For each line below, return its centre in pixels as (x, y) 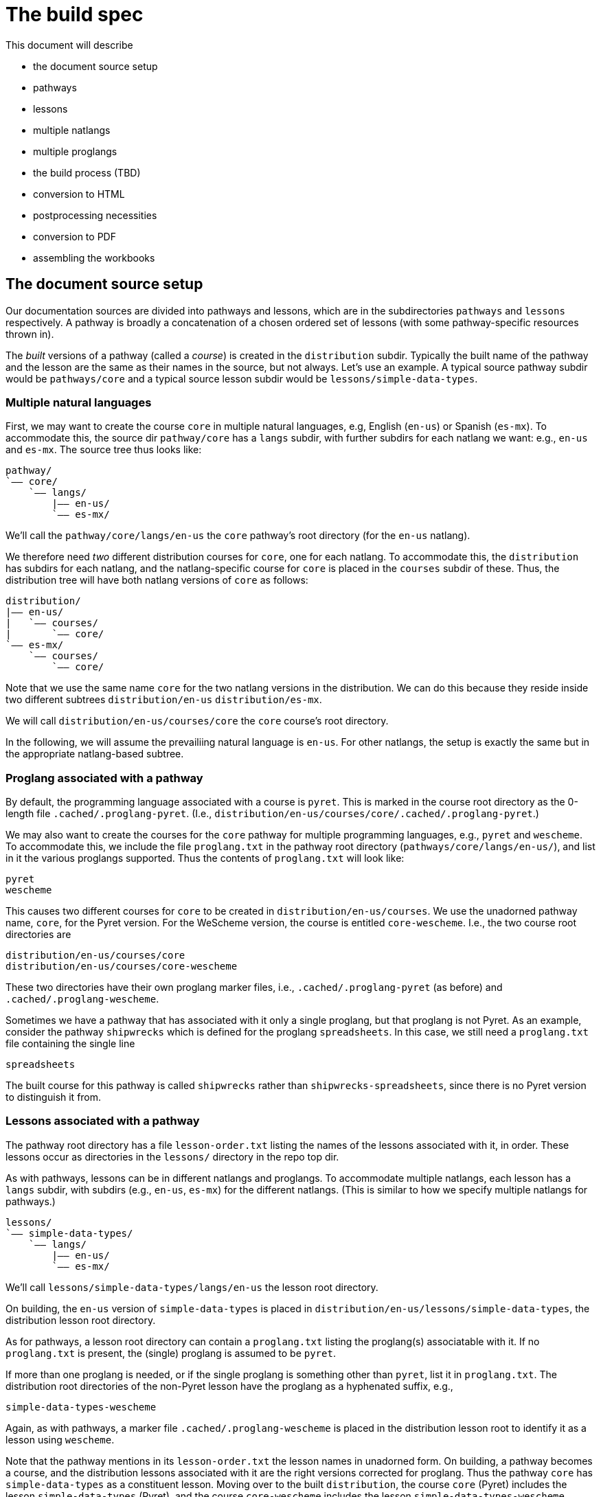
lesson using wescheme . (60, 1439)
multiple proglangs (75, 151)
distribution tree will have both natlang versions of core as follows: (157, 580)
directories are (38, 935)
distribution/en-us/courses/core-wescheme (122, 967)
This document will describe (69, 45)
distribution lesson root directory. (81, 1320)
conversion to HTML (79, 194)
